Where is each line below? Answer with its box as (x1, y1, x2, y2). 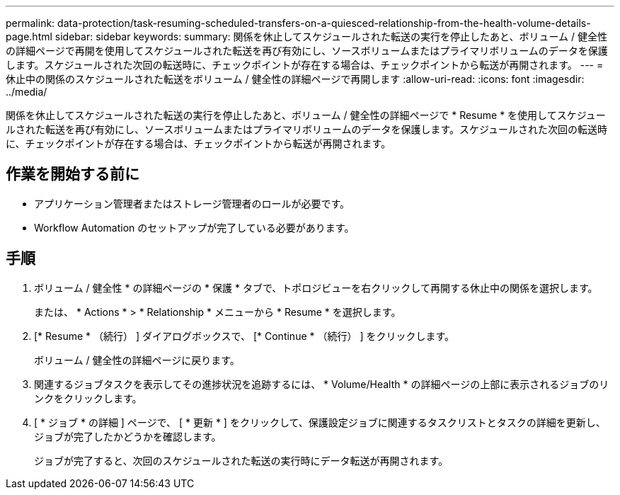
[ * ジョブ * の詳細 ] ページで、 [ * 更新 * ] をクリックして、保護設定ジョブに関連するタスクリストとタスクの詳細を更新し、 (34, 416, 606, 428)
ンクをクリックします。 (34, 392, 142, 404)
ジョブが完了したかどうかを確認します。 (34, 430, 222, 443)
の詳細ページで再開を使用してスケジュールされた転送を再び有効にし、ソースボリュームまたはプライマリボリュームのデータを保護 (6, 45, 608, 57)
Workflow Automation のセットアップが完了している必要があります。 (34, 221, 355, 234)
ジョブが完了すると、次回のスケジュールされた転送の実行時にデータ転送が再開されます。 (34, 454, 449, 467)
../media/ (6, 86, 47, 98)
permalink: (6, 17, 55, 29)
